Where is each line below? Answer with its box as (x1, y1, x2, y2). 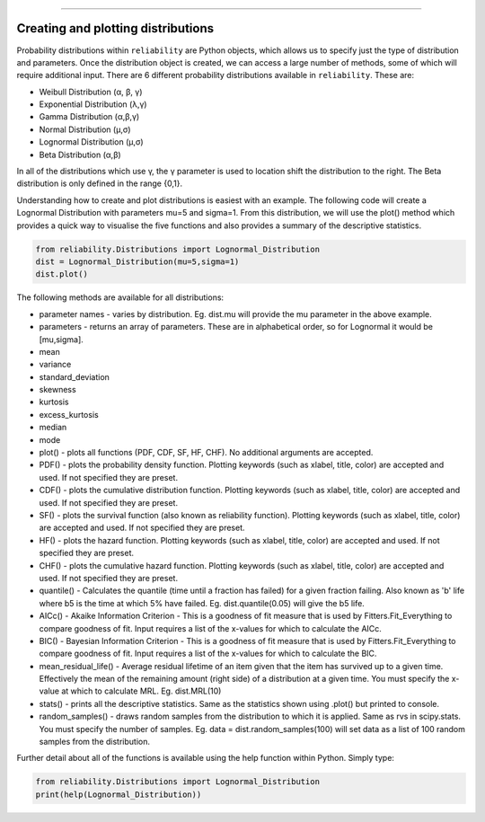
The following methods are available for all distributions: (16, 292, 225, 303)
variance (39, 359, 72, 370)
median (39, 422, 67, 433)
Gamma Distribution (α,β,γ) (39, 111, 140, 122)
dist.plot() (35, 270, 89, 279)
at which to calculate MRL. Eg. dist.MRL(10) (61, 685, 222, 696)
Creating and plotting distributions (16, 21, 215, 36)
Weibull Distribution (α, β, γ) (39, 86, 143, 97)
